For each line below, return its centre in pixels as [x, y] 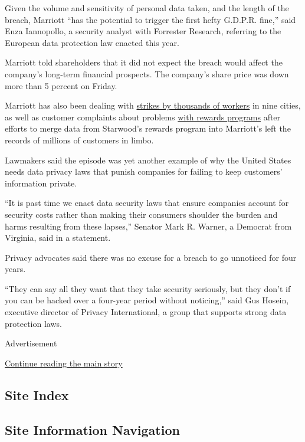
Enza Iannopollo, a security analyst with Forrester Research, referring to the [143, 31]
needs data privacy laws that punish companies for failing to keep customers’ [144, 171]
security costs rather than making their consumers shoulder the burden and [141, 214]
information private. [41, 183]
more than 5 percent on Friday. [61, 85]
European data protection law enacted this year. [92, 42]
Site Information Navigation [92, 429]
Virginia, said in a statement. [58, 238]
